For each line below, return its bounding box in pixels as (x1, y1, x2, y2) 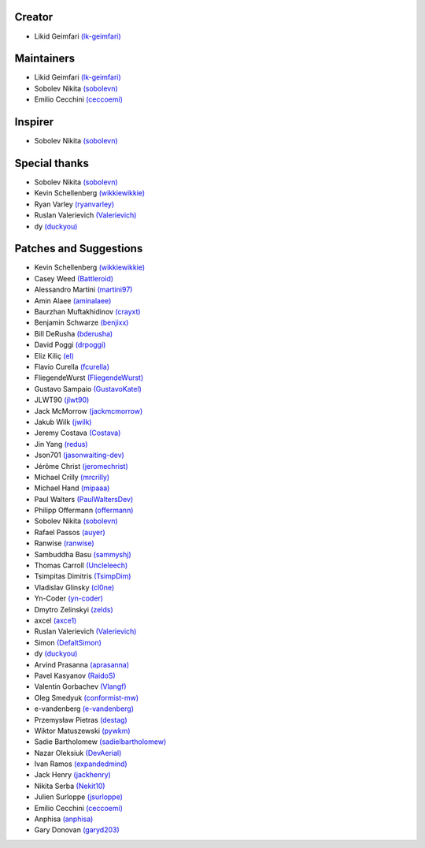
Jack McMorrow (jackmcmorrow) (34, 406, 143, 415)
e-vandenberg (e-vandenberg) (34, 704, 134, 713)
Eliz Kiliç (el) (34, 351, 75, 360)
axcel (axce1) (34, 616, 77, 625)
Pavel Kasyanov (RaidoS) (34, 671, 116, 680)
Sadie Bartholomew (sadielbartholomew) (34, 737, 167, 746)
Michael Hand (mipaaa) (34, 483, 110, 493)
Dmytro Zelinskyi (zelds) (34, 604, 113, 614)
